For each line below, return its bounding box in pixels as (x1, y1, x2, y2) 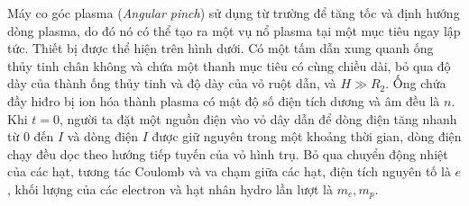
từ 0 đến (7, 127, 54, 146)
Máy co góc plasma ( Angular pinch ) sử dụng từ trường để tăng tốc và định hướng (7, 4, 460, 22)
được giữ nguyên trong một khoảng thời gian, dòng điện (152, 127, 462, 146)
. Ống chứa (385, 74, 446, 93)
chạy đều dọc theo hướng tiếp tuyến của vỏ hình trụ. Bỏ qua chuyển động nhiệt (7, 144, 448, 163)
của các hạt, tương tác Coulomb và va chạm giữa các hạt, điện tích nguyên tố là (7, 162, 451, 181)
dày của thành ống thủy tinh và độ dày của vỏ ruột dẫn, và (7, 74, 336, 93)
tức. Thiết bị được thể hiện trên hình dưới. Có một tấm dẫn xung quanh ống (7, 39, 434, 58)
